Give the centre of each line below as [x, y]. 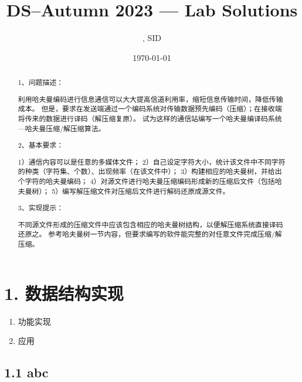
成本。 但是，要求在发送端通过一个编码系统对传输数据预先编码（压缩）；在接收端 [150, 109]
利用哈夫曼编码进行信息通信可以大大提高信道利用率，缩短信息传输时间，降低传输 [150, 99]
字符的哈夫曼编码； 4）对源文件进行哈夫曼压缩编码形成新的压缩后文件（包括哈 [153, 181]
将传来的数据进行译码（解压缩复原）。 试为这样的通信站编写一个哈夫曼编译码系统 [150, 118]
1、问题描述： [41, 82]
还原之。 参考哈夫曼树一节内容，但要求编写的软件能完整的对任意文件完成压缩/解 [150, 234]
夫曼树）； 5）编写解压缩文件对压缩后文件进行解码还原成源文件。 [124, 191]
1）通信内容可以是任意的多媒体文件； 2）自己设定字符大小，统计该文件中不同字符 [152, 161]
